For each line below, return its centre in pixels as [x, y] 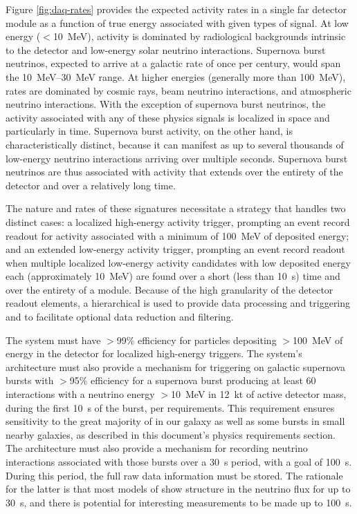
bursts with [30, 380]
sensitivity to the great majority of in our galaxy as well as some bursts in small [175, 421]
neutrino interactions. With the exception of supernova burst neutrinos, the [166, 104]
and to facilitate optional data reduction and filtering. [120, 317]
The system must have [53, 340]
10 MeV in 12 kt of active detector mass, [258, 394]
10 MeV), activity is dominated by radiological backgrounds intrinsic [199, 36]
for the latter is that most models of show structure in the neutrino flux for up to [178, 489]
